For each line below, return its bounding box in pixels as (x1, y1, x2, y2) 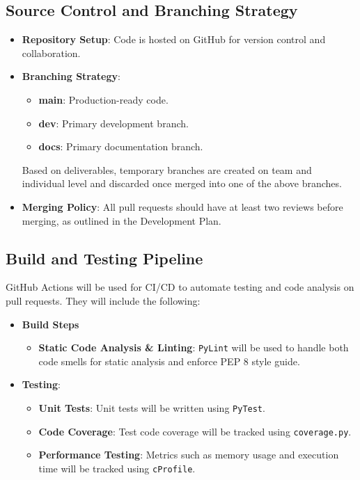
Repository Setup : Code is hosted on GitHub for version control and (22, 32, 326, 47)
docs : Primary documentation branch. (38, 139, 203, 154)
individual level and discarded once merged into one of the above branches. (22, 176, 342, 191)
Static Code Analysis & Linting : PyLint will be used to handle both (38, 340, 349, 355)
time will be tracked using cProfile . (38, 461, 196, 475)
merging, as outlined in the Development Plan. (22, 213, 221, 227)
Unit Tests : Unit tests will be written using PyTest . (38, 400, 265, 415)
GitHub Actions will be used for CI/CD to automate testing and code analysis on (6, 280, 354, 294)
